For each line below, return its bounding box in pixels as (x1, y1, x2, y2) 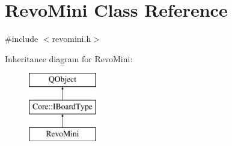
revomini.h (52, 32, 91, 45)
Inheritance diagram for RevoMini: (5, 52, 133, 65)
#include (5, 32, 38, 45)
